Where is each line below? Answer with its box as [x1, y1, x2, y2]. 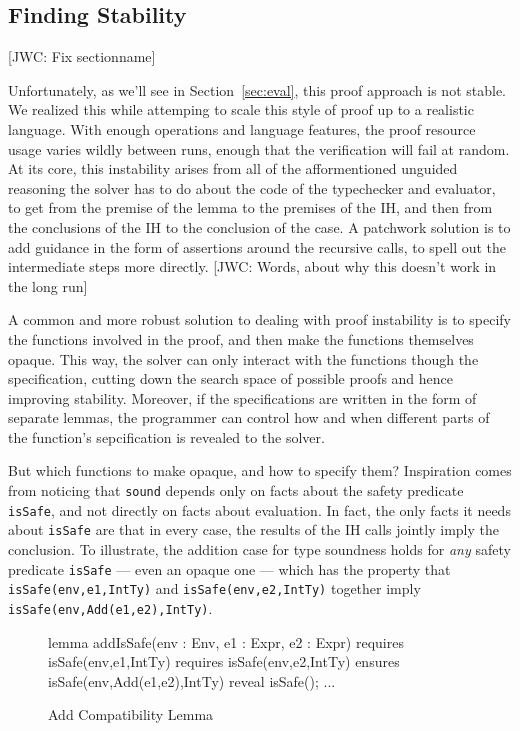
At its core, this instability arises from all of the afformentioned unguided [8, 158, 458, 179]
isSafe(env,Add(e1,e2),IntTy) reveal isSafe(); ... [48, 670, 336, 691]
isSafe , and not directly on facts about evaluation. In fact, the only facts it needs [8, 499, 511, 520]
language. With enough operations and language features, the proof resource [8, 118, 476, 139]
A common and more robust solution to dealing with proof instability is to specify [8, 309, 511, 330]
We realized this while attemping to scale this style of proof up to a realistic [8, 99, 474, 120]
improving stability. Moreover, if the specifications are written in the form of [8, 387, 477, 408]
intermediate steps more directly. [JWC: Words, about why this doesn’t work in [8, 256, 497, 277]
